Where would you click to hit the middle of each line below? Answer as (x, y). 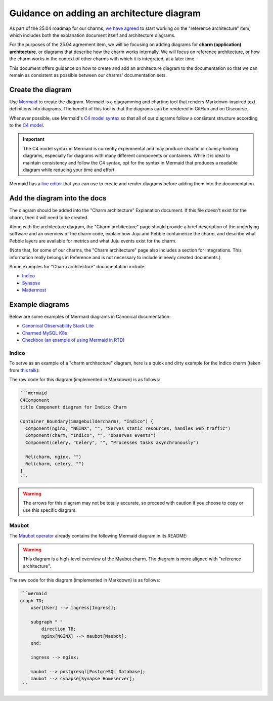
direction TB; (59, 629)
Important (34, 139)
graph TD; (32, 601)
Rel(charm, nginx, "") (54, 457)
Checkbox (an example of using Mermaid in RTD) (73, 340)
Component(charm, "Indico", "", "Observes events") (91, 436)
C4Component (35, 400)
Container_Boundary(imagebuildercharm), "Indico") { (87, 421)
